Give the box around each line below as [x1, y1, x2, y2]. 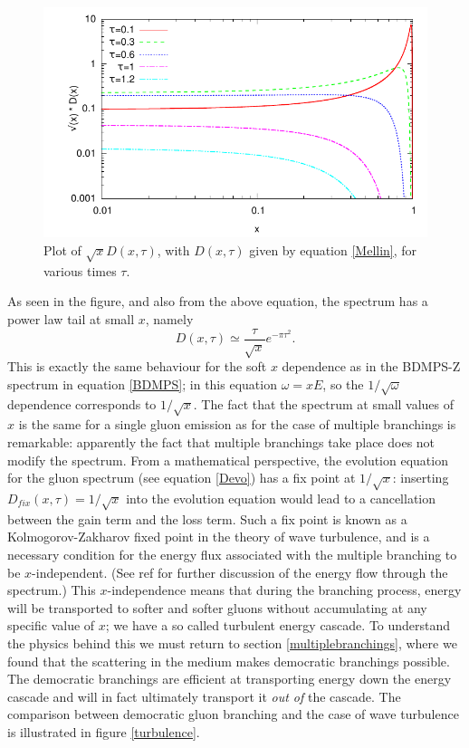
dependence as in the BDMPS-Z [282, 357, 461, 376]
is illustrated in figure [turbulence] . [7, 722, 200, 741]
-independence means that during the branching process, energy [107, 580, 462, 599]
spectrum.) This [7, 580, 96, 599]
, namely [145, 309, 194, 328]
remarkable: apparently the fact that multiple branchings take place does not [7, 433, 435, 452]
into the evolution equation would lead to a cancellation [126, 489, 435, 508]
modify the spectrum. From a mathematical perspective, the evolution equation [7, 450, 448, 469]
